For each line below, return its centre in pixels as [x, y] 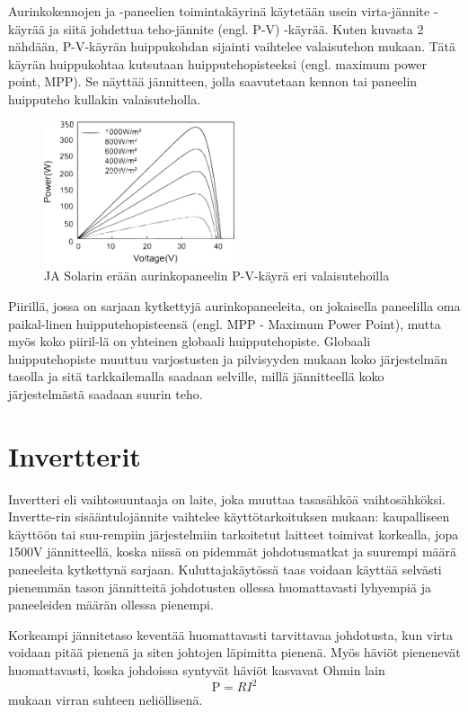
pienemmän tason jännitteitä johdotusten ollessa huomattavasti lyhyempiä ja [220, 587]
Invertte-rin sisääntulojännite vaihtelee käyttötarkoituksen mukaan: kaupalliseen [229, 516]
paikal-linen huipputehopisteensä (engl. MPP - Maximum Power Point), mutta [225, 323]
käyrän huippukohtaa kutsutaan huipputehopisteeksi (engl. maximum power [217, 63]
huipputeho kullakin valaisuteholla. [105, 98]
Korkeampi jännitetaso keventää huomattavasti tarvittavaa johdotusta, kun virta [231, 634]
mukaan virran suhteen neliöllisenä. [106, 700]
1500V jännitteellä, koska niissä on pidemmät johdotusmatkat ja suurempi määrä [233, 552]
